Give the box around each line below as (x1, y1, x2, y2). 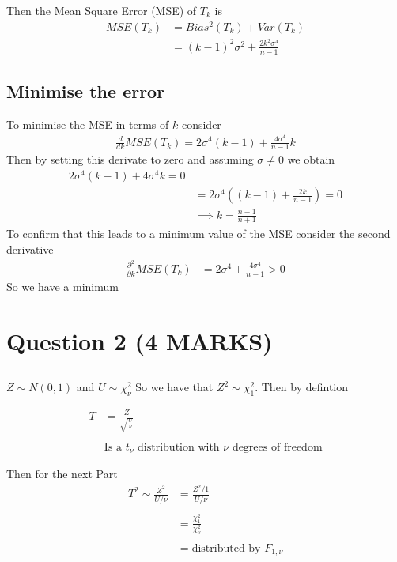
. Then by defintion (255, 379, 349, 395)
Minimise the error (6, 79, 165, 104)
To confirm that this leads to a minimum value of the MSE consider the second (6, 225, 391, 242)
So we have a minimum (6, 278, 119, 295)
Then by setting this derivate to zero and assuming (6, 151, 254, 168)
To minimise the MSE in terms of (6, 115, 169, 132)
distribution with (138, 441, 220, 453)
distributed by (191, 542, 261, 554)
